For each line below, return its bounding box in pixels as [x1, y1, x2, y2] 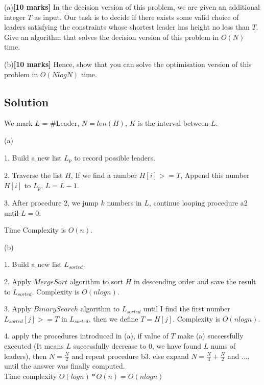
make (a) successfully [177, 330, 244, 341]
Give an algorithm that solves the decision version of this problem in [4, 31, 219, 42]
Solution [4, 94, 49, 109]
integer [4, 11, 26, 22]
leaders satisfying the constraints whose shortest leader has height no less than [4, 21, 250, 32]
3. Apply [4, 303, 31, 314]
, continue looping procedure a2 [149, 197, 248, 208]
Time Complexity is [4, 224, 66, 235]
